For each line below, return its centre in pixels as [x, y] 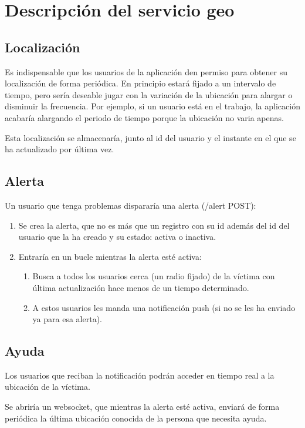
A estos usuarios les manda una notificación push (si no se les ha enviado [164, 307]
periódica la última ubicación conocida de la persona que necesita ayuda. [136, 418]
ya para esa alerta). [67, 319]
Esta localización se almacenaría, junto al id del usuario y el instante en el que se [150, 137]
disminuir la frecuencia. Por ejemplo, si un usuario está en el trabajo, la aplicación [152, 106]
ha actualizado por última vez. [60, 149]
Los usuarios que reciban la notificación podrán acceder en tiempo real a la [140, 375]
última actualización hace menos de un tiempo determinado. [141, 287]
